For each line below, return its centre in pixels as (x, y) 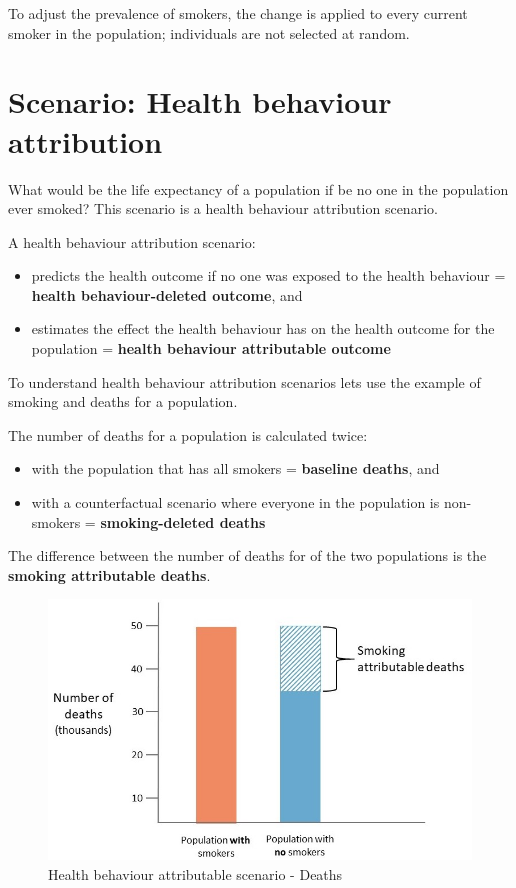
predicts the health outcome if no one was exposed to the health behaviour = (268, 275)
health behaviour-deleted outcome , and (167, 294)
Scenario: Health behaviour (200, 101)
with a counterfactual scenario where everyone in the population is (235, 502)
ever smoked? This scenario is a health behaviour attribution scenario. (223, 208)
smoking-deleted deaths (183, 521)
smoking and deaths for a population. (123, 401)
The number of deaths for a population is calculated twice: (188, 434)
